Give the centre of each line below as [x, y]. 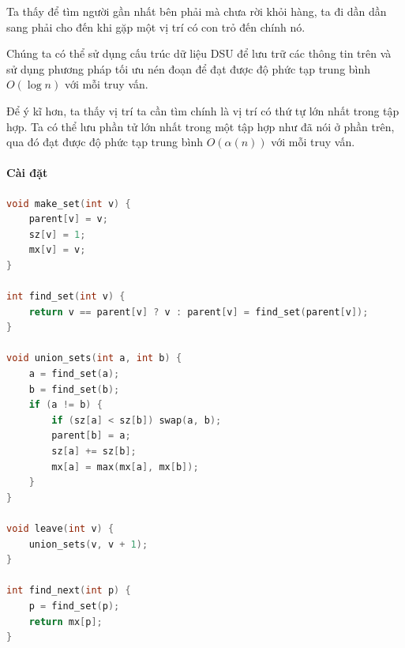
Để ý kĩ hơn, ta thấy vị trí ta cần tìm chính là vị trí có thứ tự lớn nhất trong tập [203, 110]
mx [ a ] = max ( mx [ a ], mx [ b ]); [125, 467]
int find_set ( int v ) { [66, 297]
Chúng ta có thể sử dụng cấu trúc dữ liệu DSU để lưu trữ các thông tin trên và [199, 53]
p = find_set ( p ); [74, 606]
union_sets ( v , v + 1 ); [88, 544]
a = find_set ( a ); [74, 374]
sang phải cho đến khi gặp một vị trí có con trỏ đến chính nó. [156, 26]
